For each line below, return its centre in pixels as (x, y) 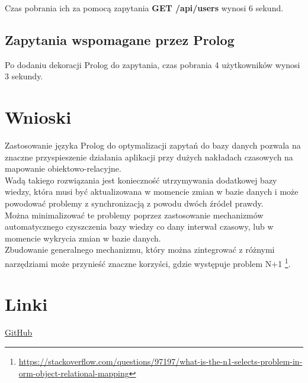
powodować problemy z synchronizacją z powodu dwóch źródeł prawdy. (134, 203)
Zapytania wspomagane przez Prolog (120, 39)
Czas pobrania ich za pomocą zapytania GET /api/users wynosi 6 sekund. (144, 8)
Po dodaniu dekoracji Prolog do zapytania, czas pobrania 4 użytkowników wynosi (153, 64)
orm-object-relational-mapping (74, 373)
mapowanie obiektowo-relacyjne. (63, 168)
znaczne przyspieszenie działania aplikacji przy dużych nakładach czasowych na (149, 157)
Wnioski (38, 117)
